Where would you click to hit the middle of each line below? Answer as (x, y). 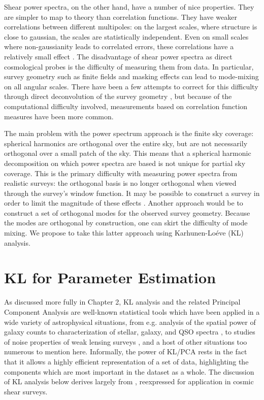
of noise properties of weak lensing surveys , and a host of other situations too (126, 341)
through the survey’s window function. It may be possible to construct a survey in (132, 193)
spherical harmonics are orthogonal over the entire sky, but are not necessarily (126, 143)
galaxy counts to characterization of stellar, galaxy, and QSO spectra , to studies (130, 332)
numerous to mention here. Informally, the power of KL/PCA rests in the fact (126, 352)
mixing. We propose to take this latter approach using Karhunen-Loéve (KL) (124, 233)
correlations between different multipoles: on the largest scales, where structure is (131, 27)
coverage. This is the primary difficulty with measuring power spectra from (121, 173)
